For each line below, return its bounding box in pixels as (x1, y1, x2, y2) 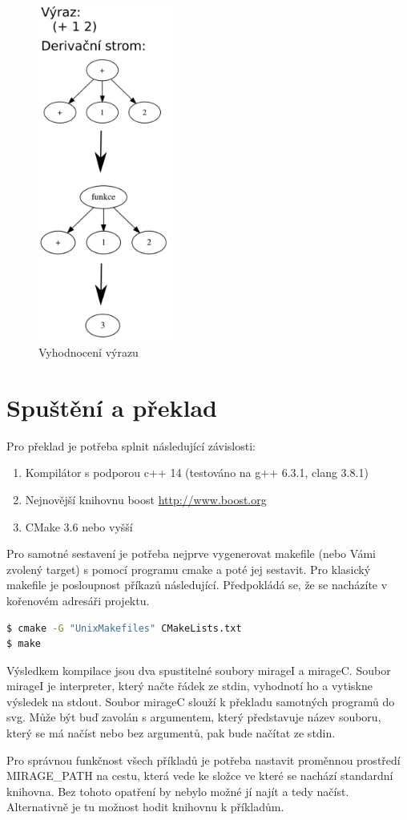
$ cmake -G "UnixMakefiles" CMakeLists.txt (6, 622, 242, 634)
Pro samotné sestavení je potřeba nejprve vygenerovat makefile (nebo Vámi (6, 545, 376, 562)
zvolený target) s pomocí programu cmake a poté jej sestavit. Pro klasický (6, 560, 371, 577)
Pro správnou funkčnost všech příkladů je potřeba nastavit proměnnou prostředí (6, 751, 401, 768)
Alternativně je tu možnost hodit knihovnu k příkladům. (6, 798, 284, 815)
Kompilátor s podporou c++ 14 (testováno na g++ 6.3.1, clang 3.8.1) (25, 464, 369, 481)
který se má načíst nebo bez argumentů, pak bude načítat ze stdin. (6, 725, 336, 741)
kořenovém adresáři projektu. (6, 592, 150, 608)
